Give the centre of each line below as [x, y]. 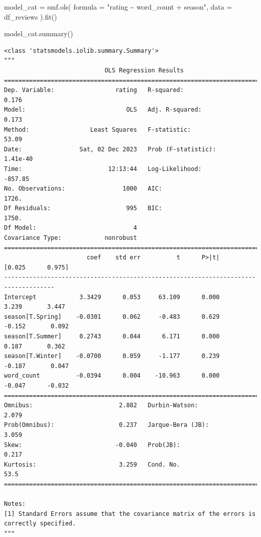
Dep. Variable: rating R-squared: [94, 90]
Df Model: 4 [71, 228]
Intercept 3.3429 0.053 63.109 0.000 [112, 297]
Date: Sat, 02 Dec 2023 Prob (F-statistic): [110, 149]
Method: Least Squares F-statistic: [98, 129]
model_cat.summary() [39, 33]
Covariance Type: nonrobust [71, 238]
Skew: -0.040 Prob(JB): [92, 445]
